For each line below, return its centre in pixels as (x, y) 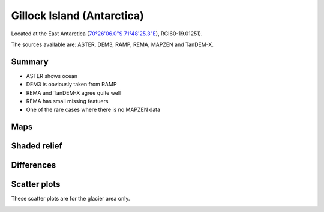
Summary (30, 62)
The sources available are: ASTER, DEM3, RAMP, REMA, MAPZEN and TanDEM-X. (112, 44)
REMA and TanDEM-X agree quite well (73, 92)
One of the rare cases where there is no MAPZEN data (93, 110)
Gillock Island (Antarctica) (77, 16)
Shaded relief (37, 146)
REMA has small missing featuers (67, 101)
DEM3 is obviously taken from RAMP (71, 85)
